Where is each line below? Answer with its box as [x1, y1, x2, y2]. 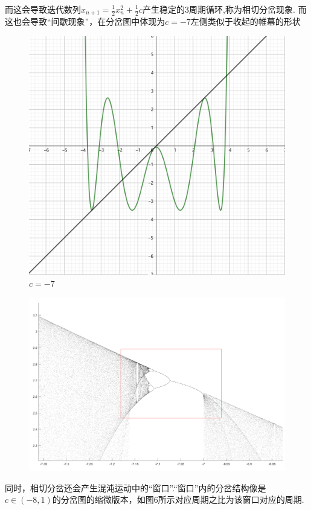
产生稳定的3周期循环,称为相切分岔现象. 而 [143, 3, 307, 15]
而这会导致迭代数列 [5, 3, 81, 15]
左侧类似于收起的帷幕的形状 [190, 15, 301, 28]
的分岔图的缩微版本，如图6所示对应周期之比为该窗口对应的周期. [52, 493, 304, 506]
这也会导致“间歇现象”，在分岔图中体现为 [5, 15, 165, 28]
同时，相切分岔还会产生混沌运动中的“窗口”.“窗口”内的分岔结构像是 [5, 481, 266, 494]
